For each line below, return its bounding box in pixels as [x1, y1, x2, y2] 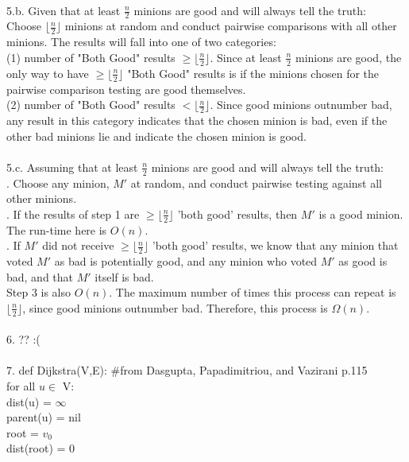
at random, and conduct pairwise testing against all [130, 174, 382, 191]
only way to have [6, 64, 89, 81]
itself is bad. [95, 268, 154, 285]
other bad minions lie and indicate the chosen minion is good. [6, 127, 307, 144]
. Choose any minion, [6, 174, 110, 191]
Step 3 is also [6, 284, 71, 301]
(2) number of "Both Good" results [6, 96, 176, 113]
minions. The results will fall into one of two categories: [6, 33, 276, 50]
